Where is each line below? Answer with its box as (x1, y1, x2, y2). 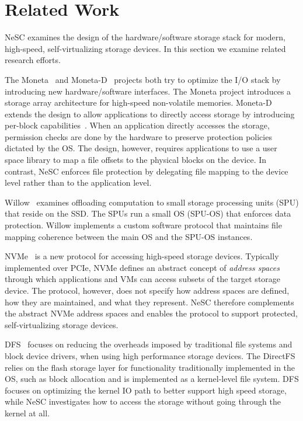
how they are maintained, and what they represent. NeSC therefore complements (5, 295, 294, 308)
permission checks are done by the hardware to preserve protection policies (5, 130, 272, 142)
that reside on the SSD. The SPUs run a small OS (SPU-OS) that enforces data (5, 207, 291, 220)
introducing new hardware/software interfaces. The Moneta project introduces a (5, 85, 291, 97)
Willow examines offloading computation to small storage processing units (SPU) (5, 196, 299, 208)
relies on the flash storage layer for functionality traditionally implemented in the (5, 361, 295, 373)
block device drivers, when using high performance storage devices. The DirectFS (5, 349, 295, 361)
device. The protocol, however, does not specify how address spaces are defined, (5, 284, 290, 296)
